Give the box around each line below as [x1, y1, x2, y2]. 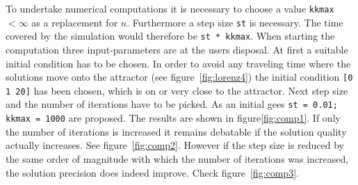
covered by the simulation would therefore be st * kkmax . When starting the [6, 29, 335, 43]
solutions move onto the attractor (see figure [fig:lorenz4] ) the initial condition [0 [6, 70, 353, 84]
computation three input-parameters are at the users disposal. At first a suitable [6, 42, 348, 56]
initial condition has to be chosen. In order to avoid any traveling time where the [6, 56, 351, 70]
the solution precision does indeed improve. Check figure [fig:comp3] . [6, 165, 299, 179]
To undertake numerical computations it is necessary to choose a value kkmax [6, 1, 334, 15]
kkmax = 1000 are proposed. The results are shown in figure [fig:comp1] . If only [6, 111, 341, 125]
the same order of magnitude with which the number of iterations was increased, [6, 151, 349, 166]
